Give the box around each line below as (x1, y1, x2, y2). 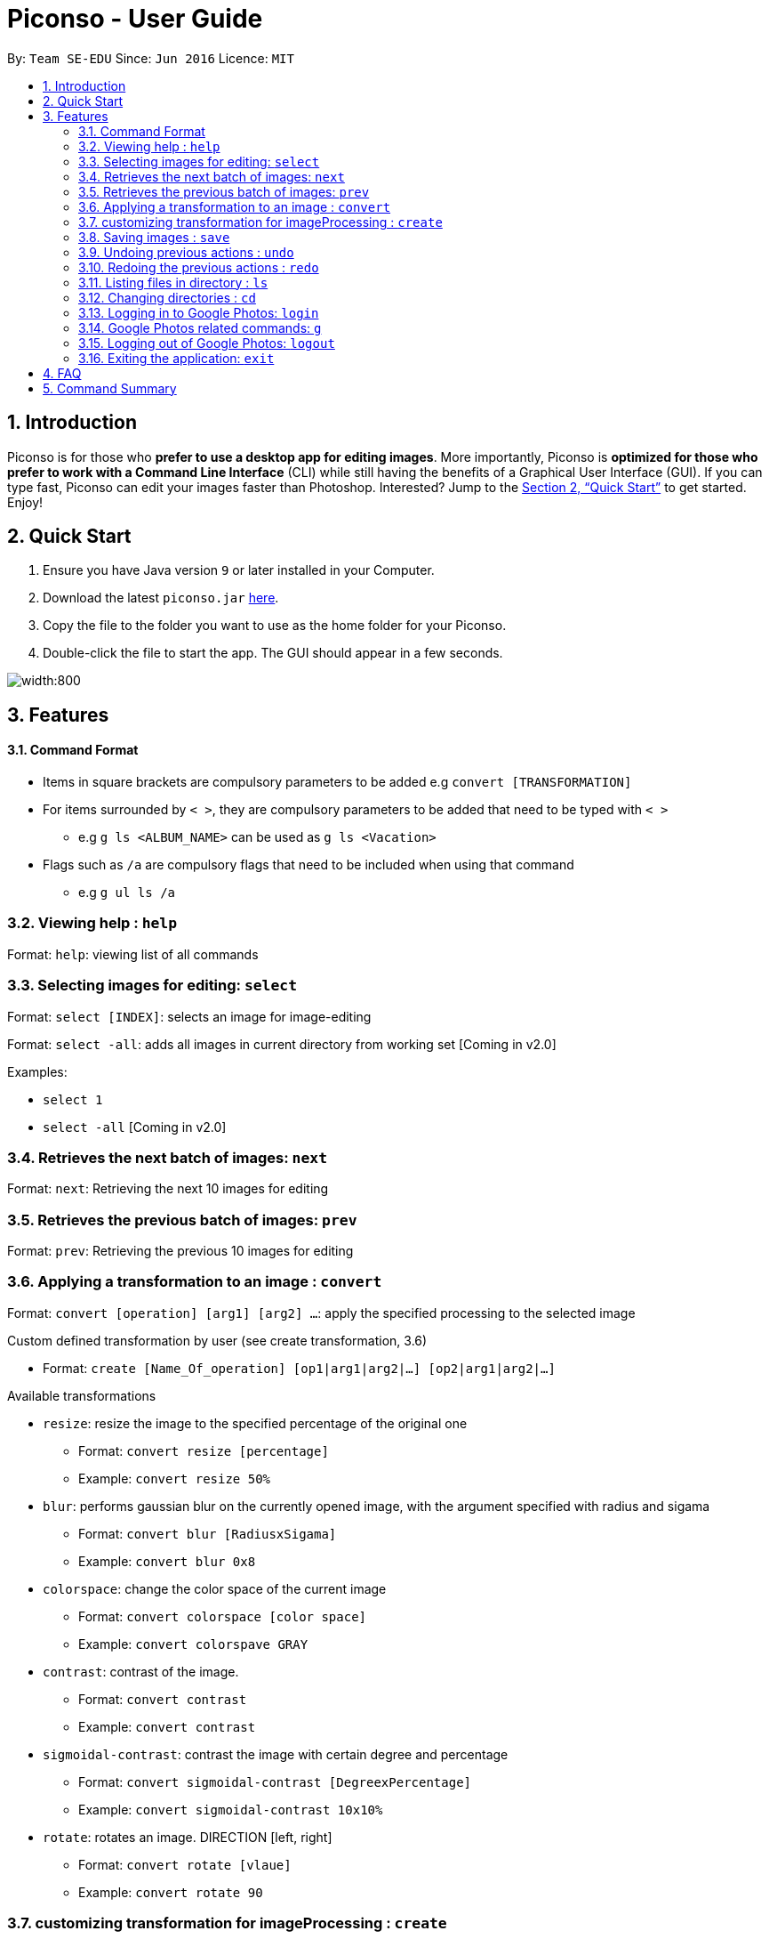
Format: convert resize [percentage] (78, 1442, 329, 1458)
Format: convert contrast (78, 1691, 247, 1707)
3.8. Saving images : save (78, 229, 230, 245)
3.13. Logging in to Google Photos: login (78, 304, 319, 320)
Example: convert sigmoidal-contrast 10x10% (78, 1801, 383, 1817)
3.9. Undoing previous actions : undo (78, 244, 294, 260)
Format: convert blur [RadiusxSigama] (78, 1525, 337, 1541)
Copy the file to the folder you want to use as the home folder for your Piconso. (43, 618, 507, 634)
